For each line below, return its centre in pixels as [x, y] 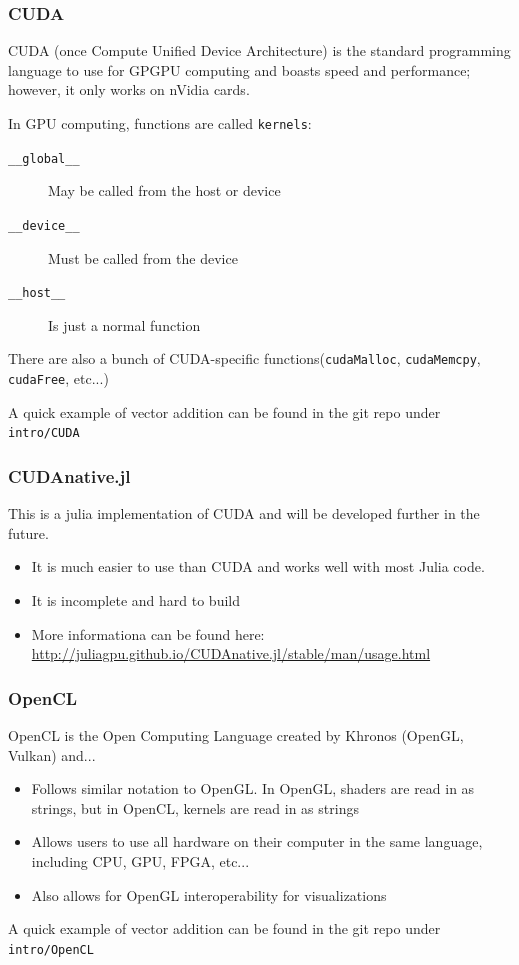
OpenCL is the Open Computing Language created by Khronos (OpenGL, [236, 734]
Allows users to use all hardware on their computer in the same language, [257, 841]
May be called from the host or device [164, 190]
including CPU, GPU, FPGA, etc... [140, 860]
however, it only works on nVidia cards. [129, 89]
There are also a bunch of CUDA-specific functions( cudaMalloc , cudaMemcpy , [244, 358]
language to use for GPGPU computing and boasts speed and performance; [239, 69]
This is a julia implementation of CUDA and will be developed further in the [244, 513]
